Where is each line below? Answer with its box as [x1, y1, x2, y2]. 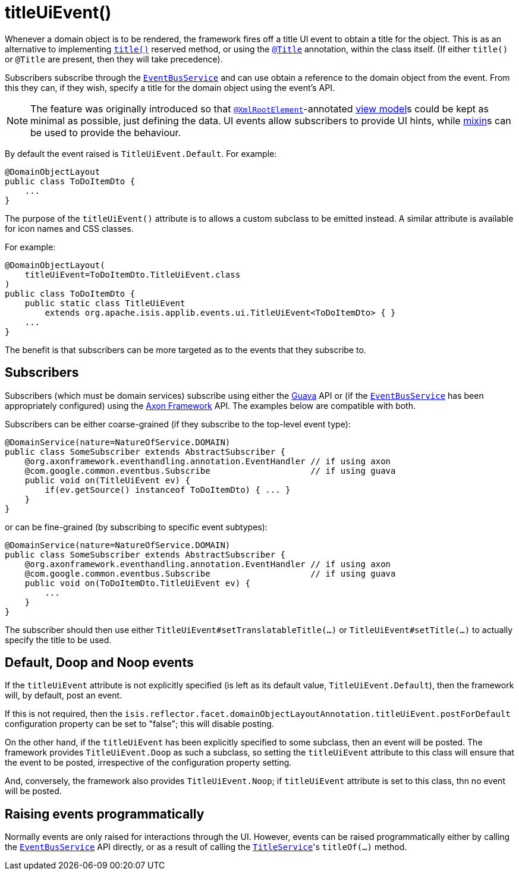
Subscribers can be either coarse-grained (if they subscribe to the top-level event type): [5, 418, 351, 429]
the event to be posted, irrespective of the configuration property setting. [5, 757, 292, 768]
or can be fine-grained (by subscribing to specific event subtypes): [5, 521, 268, 532]
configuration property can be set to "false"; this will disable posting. [5, 719, 274, 729]
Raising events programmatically [5, 806, 205, 822]
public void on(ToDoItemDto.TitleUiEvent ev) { [24, 578, 251, 588]
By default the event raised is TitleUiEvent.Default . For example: [5, 148, 277, 159]
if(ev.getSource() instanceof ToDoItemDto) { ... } [45, 484, 291, 495]
